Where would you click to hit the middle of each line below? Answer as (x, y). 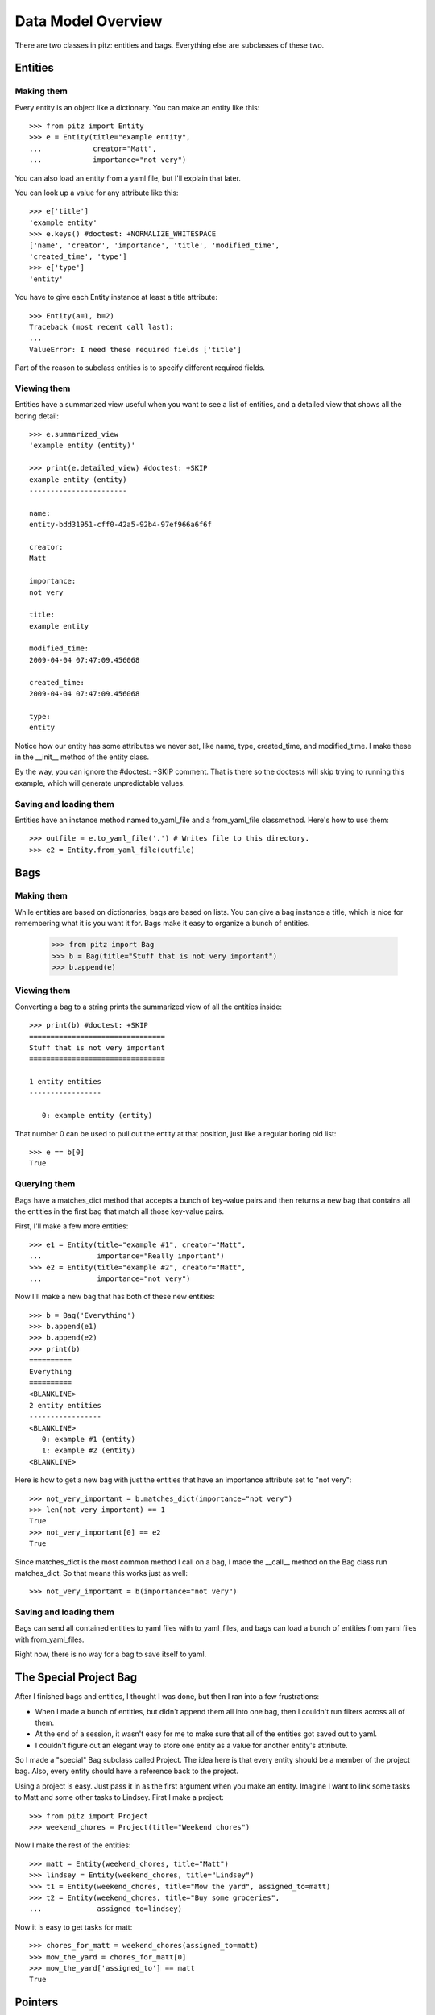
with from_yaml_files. (50, 1639)
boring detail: (37, 416)
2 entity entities (66, 1405)
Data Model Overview (89, 21)
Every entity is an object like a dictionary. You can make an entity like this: (137, 107)
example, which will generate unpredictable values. (100, 783)
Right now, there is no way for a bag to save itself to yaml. (111, 1654)
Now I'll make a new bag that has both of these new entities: (115, 1297)
